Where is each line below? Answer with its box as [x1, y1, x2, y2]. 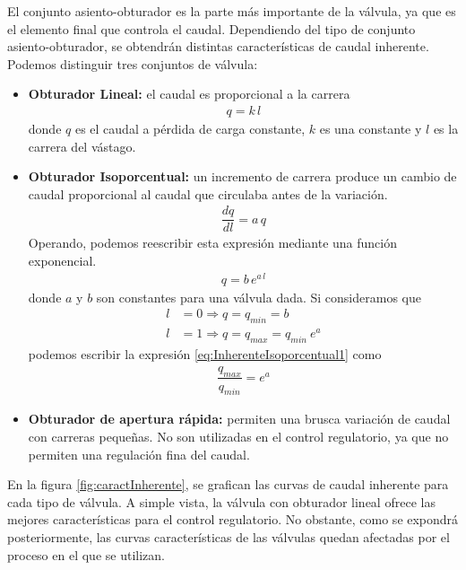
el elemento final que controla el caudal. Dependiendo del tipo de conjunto [7, 19, 416, 38]
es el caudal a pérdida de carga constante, [74, 119, 306, 137]
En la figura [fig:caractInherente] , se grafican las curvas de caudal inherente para [7, 475, 449, 494]
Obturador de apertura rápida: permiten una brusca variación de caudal [28, 409, 451, 428]
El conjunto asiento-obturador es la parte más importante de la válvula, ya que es [7, 2, 456, 20]
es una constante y [319, 119, 422, 137]
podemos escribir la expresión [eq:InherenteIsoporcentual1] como [28, 345, 382, 364]
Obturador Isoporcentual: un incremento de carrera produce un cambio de [28, 167, 457, 186]
